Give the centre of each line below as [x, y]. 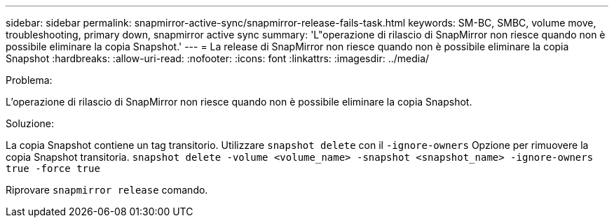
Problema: [29, 80]
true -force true [53, 168]
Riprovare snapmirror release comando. [107, 190]
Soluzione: [30, 123]
